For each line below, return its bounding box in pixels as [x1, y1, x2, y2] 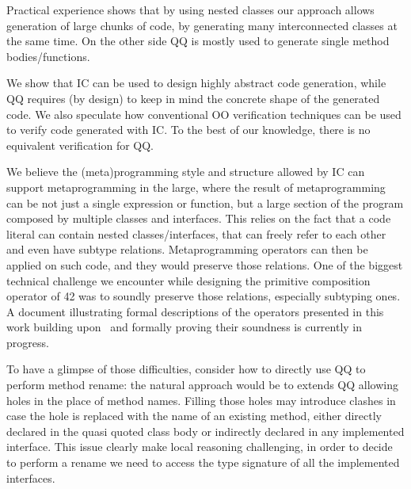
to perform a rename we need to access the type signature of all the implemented [6, 454, 400, 471]
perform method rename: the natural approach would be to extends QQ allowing [6, 376, 398, 393]
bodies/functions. [6, 48, 90, 64]
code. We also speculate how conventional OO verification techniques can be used [6, 105, 401, 122]
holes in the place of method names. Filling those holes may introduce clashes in [6, 392, 396, 408]
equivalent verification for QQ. [6, 136, 154, 153]
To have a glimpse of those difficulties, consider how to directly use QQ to [6, 361, 366, 377]
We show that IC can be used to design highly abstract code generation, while [6, 74, 386, 91]
